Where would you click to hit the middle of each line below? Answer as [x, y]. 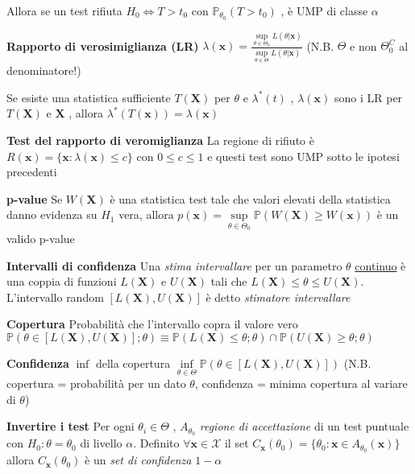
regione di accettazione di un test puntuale [304, 426]
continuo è [380, 265]
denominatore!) [44, 70]
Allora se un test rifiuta [64, 10]
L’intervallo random [55, 297]
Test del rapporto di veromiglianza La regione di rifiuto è [160, 140]
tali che [229, 281]
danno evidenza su [52, 214]
